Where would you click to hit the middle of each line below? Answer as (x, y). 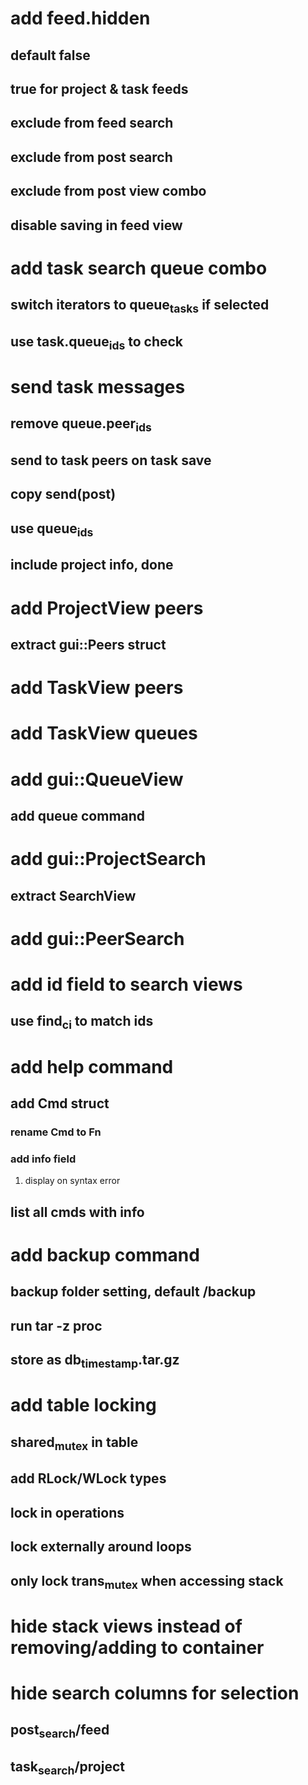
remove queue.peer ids (81, 425)
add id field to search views (126, 984)
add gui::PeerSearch (97, 938)
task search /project (67, 1768)
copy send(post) (63, 494)
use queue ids (52, 529)
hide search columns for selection (155, 1693)
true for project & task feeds (99, 88)
